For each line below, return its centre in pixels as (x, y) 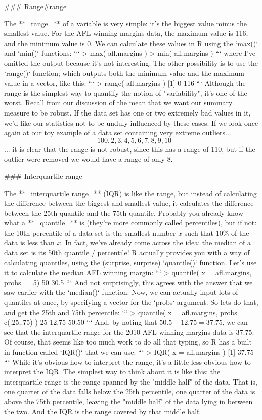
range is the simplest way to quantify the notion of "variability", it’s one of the (126, 92)
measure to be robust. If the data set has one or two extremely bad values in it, (127, 112)
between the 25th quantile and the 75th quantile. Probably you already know (124, 213)
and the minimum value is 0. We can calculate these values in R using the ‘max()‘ (131, 43)
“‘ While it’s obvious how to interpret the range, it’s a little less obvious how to (127, 361)
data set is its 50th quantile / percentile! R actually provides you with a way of (127, 253)
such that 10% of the (217, 232)
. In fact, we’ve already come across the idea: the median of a (156, 242)
